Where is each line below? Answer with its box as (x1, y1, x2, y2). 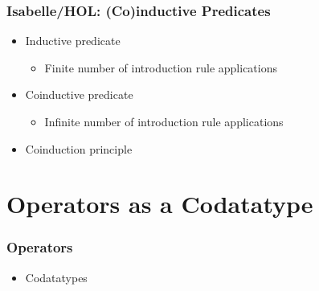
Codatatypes (25, 268, 88, 285)
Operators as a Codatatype (6, 187, 313, 220)
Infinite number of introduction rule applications (44, 113, 284, 129)
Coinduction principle (25, 140, 133, 157)
